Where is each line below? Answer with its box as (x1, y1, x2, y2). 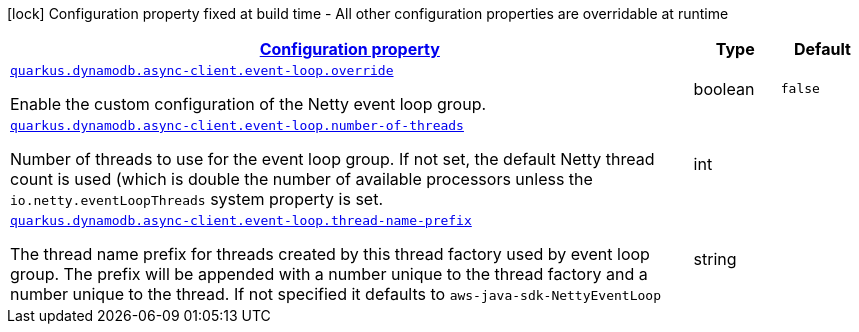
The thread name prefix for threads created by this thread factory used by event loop (10, 244, 650, 264)
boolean (693, 78, 755, 99)
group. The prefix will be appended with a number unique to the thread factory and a (10, 264, 648, 284)
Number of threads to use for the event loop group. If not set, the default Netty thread (10, 149, 655, 169)
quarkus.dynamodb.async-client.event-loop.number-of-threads (10, 118, 464, 133)
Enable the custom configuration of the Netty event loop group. (10, 94, 487, 114)
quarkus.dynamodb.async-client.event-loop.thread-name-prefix (10, 213, 472, 228)
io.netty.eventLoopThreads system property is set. (10, 189, 383, 209)
